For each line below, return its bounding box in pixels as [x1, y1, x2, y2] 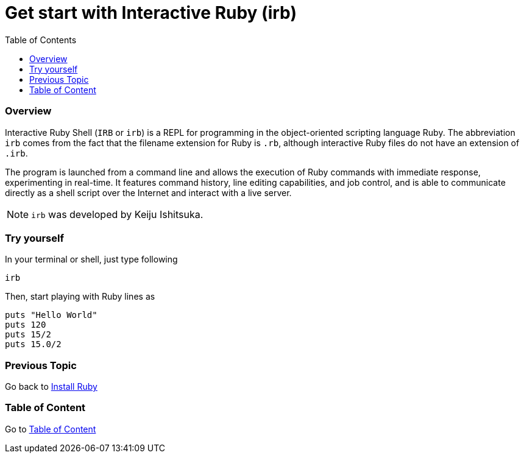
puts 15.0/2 [5, 339, 62, 350]
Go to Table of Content [5, 423, 96, 434]
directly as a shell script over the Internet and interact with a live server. [5, 187, 292, 198]
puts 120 [5, 320, 46, 330]
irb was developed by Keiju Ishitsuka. [31, 208, 204, 220]
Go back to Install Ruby [5, 381, 97, 392]
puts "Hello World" [5, 310, 97, 320]
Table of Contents [5, 34, 77, 45]
